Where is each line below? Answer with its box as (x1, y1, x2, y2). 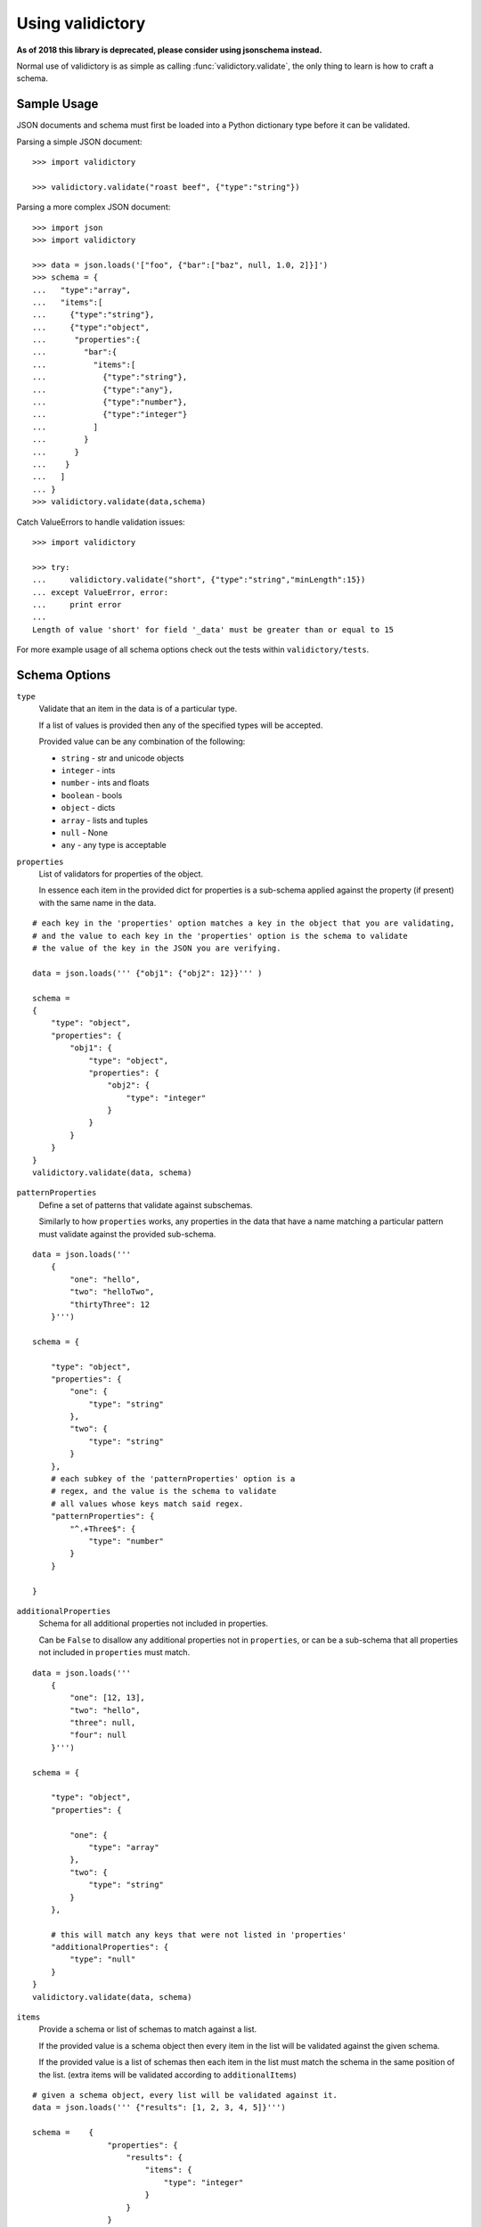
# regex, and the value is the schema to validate (50, 1486, 277, 1497)
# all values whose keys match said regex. (50, 1498, 244, 1509)
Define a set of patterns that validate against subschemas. (38, 1199, 253, 1211)
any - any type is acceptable (61, 840, 167, 851)
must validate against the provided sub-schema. (38, 1228, 216, 1239)
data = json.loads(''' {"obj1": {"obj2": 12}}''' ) (32, 967, 263, 978)
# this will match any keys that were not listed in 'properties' (50, 1929, 347, 1939)
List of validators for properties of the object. (38, 869, 204, 879)
